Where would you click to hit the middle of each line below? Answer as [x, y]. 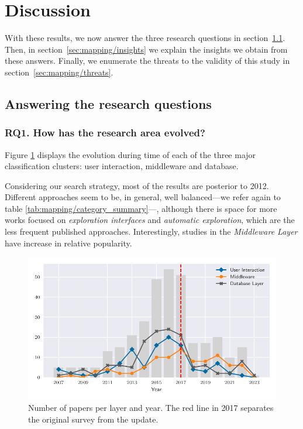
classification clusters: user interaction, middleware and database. [122, 166]
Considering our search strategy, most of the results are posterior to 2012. [137, 185]
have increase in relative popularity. [68, 243]
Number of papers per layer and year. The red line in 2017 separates [151, 407]
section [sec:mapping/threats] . [59, 72]
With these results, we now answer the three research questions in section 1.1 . [145, 38]
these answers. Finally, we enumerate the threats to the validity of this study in [147, 61]
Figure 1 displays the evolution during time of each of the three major [130, 154]
